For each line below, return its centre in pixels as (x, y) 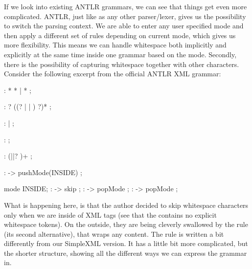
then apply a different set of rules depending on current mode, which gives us (120, 35)
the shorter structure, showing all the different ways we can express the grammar (126, 253)
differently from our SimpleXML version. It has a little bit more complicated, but (126, 243)
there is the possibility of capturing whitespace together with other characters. (122, 64)
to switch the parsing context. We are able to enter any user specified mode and (124, 26)
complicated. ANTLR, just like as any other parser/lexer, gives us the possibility (125, 16)
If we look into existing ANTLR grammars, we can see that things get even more (126, 6)
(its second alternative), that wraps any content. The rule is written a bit (114, 234)
